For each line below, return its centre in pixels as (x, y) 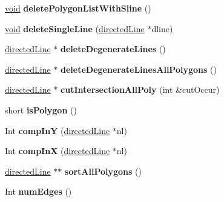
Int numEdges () (38, 191)
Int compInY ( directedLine (58, 130)
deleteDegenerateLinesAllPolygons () (139, 69)
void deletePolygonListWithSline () (78, 8)
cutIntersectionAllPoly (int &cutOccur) (140, 89)
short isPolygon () (41, 109)
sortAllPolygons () (103, 171)
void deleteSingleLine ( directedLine (75, 28)
